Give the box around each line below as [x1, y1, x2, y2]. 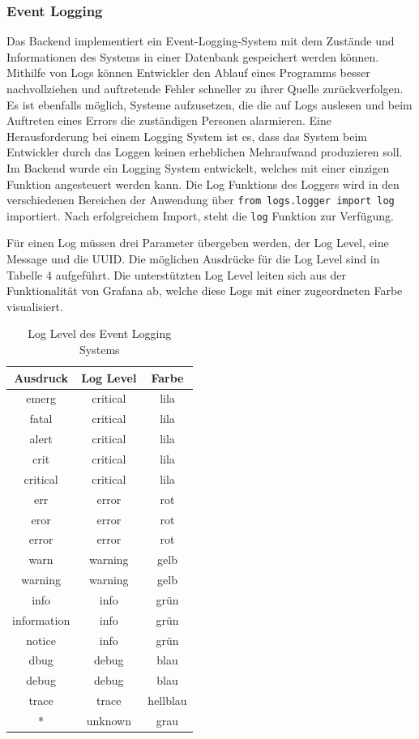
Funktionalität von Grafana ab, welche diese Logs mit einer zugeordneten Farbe [6, 282, 403, 299]
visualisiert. [6, 297, 63, 314]
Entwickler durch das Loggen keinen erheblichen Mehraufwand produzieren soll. [6, 143, 403, 160]
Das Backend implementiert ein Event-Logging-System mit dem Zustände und [6, 32, 395, 49]
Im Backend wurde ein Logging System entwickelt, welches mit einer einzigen [6, 159, 390, 176]
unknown [86, 711, 131, 728]
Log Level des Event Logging [28, 325, 172, 342]
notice [26, 631, 56, 648]
